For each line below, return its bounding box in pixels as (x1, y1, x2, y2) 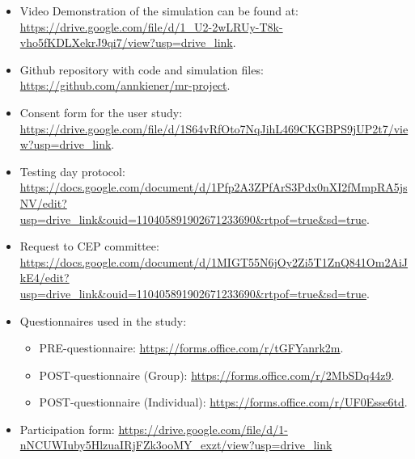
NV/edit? (19, 194, 67, 211)
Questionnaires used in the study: (19, 312, 187, 329)
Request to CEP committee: (19, 238, 159, 255)
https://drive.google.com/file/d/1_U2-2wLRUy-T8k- (19, 18, 283, 35)
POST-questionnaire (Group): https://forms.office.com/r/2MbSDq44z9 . (39, 366, 395, 383)
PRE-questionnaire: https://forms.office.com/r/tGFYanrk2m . (39, 339, 344, 356)
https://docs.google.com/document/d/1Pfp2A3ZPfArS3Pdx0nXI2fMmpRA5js (19, 179, 408, 196)
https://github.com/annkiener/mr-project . (19, 77, 231, 94)
